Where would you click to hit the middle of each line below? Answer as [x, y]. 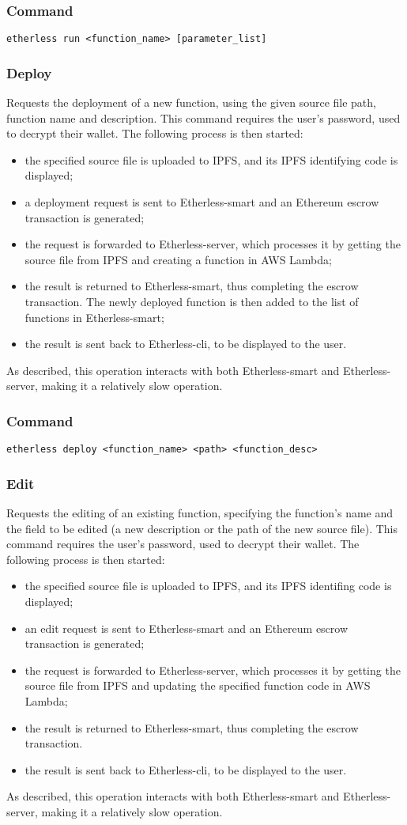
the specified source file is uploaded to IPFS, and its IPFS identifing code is [208, 586]
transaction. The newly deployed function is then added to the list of [192, 302]
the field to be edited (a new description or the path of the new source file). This [202, 528]
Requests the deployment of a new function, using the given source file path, [191, 102]
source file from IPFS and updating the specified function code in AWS [198, 685]
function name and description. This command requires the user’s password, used [203, 117]
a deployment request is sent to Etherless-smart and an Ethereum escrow [202, 202]
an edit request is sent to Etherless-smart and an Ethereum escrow [187, 628]
